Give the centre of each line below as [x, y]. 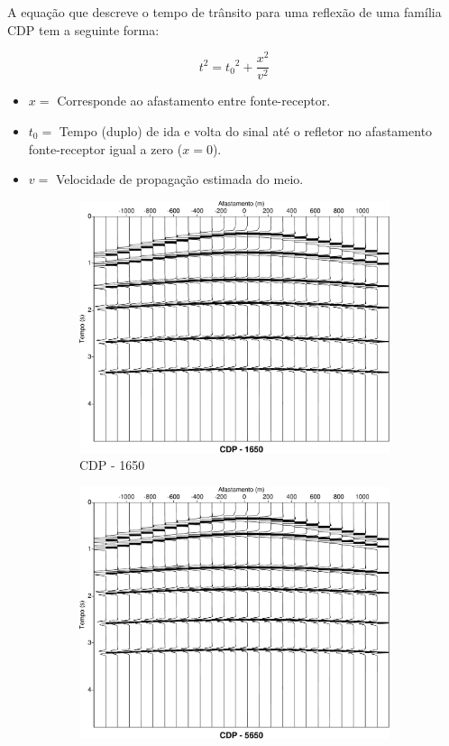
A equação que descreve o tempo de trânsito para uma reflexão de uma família [224, 12]
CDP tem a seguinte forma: [83, 29]
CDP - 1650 [112, 465]
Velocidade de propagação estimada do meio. [179, 179]
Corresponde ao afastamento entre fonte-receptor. [194, 101]
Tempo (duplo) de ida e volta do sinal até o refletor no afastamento [246, 130]
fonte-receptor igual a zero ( [105, 148]
